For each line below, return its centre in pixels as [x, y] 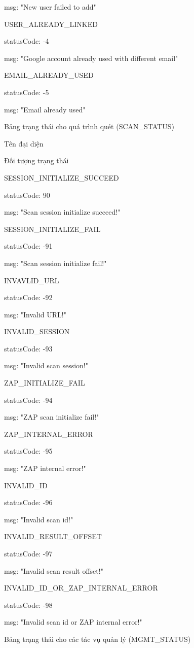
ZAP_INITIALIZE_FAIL [45, 383]
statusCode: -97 [28, 553]
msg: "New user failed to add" [50, 7]
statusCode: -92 [28, 297]
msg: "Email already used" [45, 109]
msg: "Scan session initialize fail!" [55, 263]
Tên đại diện [24, 143]
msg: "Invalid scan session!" [46, 365]
